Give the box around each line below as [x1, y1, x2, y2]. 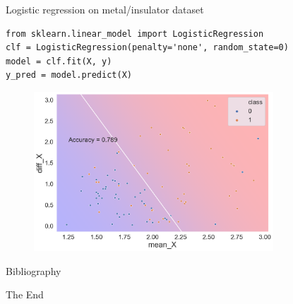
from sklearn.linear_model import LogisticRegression [6, 28, 264, 39]
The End [6, 287, 44, 302]
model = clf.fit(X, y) [6, 56, 112, 66]
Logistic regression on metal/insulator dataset [6, 2, 204, 16]
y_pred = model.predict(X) [6, 70, 132, 81]
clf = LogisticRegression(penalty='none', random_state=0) [6, 42, 289, 53]
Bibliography [6, 263, 61, 278]
